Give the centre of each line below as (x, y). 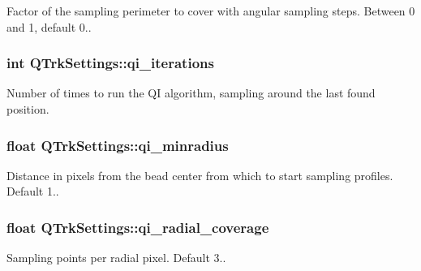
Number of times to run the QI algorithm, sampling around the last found (191, 93)
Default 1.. (33, 191)
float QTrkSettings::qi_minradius (118, 145)
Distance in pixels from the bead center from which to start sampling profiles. (200, 175)
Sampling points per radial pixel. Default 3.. (116, 258)
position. (28, 109)
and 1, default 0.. (49, 26)
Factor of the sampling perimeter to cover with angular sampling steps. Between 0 (211, 11)
